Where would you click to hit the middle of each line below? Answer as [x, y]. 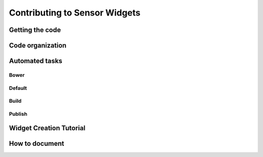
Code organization [38, 45]
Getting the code [35, 30]
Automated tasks [36, 61]
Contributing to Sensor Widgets [75, 13]
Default [18, 88]
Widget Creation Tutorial [47, 128]
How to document [37, 144]
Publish [18, 114]
